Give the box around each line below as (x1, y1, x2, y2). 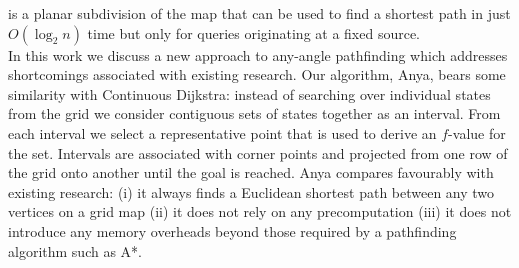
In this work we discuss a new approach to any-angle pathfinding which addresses (8, 44, 508, 65)
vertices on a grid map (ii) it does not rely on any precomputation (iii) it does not (8, 201, 512, 222)
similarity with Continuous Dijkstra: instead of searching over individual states (8, 83, 491, 104)
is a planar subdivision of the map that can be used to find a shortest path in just (8, 3, 511, 23)
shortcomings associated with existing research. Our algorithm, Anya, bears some (8, 64, 506, 85)
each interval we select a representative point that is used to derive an (8, 122, 437, 143)
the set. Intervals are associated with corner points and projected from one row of (8, 142, 508, 163)
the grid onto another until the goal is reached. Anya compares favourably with (8, 162, 494, 183)
